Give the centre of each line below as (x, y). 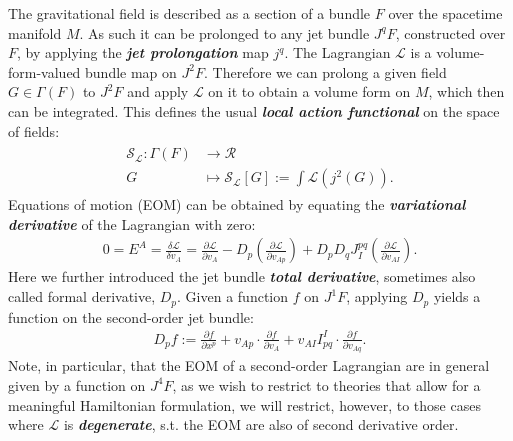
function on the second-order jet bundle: (131, 316)
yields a (457, 296)
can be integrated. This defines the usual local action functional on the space (254, 110)
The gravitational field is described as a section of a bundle (189, 13)
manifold (35, 32)
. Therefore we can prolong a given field (325, 71)
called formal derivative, (82, 296)
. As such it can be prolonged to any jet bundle (224, 32)
